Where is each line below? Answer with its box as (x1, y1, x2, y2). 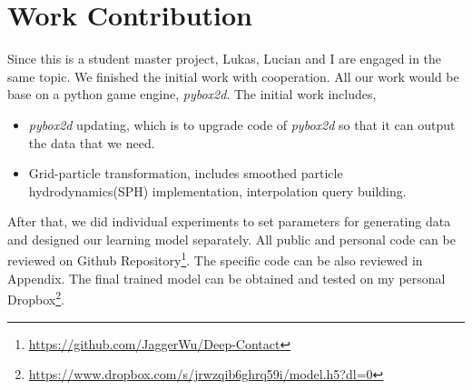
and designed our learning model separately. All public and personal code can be (7, 229, 456, 248)
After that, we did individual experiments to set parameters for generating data (7, 212, 451, 231)
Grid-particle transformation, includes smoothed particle (28, 164, 343, 183)
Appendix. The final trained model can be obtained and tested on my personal (7, 268, 446, 287)
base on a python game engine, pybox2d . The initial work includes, (7, 85, 377, 104)
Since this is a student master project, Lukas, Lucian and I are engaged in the (7, 49, 442, 68)
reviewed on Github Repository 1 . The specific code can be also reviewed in (7, 248, 423, 270)
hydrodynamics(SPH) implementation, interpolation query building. (28, 181, 407, 200)
